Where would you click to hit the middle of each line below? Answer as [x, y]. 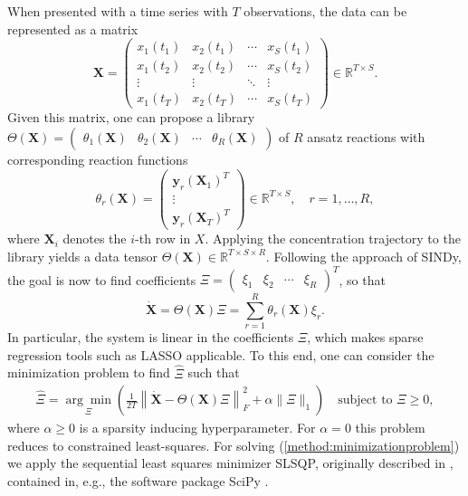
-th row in [163, 238]
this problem [390, 428]
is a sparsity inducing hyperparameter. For [197, 428]
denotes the [95, 238]
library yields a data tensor [82, 256]
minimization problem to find [89, 372]
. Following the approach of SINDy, [363, 256]
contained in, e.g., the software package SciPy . [138, 480]
